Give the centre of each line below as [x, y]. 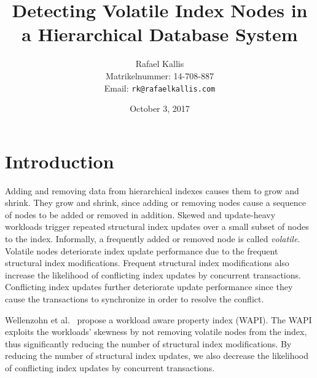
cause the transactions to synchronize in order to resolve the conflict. [135, 299]
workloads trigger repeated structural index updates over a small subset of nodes [157, 226]
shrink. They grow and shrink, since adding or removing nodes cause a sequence [155, 203]
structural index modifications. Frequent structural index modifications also [147, 263]
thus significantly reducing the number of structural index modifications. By [148, 343]
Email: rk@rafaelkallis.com [160, 88]
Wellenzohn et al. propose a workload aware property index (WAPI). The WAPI [158, 319]
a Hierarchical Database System [160, 34]
